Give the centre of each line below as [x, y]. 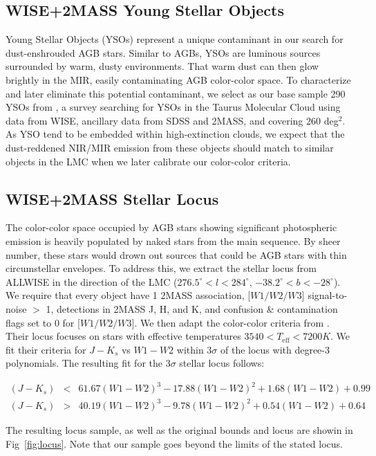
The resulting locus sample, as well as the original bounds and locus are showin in [179, 429]
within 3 [194, 349]
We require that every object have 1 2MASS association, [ [128, 295]
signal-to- [328, 295]
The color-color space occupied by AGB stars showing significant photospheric [171, 227]
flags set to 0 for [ [43, 322]
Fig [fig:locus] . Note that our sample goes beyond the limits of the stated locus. [174, 443]
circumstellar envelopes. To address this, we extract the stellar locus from [161, 268]
